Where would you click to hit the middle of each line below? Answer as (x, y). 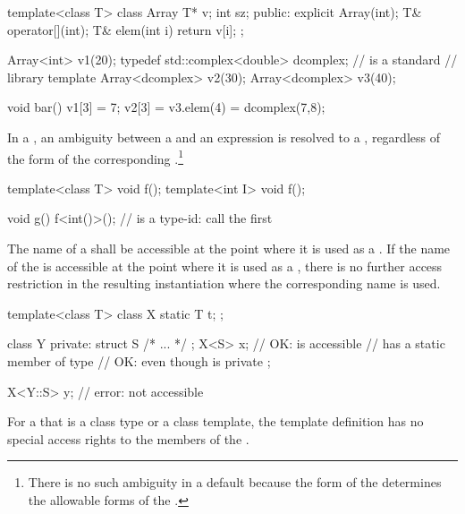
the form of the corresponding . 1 (95, 157)
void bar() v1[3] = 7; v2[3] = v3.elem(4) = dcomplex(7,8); (166, 107)
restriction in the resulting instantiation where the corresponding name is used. (224, 283)
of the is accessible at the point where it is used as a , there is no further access (225, 266)
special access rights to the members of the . (128, 438)
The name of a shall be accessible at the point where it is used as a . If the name (229, 248)
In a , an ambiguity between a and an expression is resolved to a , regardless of (224, 137)
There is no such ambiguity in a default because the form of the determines (235, 482)
